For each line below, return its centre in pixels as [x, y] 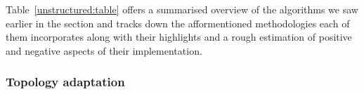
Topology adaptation [65, 82]
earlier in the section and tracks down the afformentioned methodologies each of [178, 23]
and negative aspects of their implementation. [104, 50]
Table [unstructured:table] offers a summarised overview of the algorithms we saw [182, 9]
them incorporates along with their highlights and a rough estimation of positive [179, 37]
